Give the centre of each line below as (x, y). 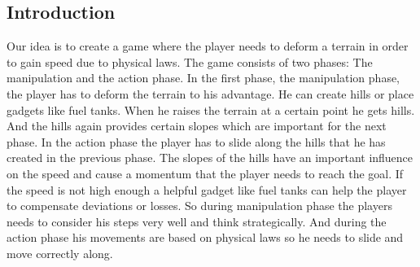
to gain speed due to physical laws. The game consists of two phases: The (190, 61)
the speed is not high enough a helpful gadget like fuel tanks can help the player (207, 189)
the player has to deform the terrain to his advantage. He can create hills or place (210, 93)
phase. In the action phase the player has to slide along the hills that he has (196, 141)
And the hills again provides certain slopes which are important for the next (197, 126)
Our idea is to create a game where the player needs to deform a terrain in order (208, 46)
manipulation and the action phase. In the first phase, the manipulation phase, (203, 78)
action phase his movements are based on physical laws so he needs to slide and (205, 237)
